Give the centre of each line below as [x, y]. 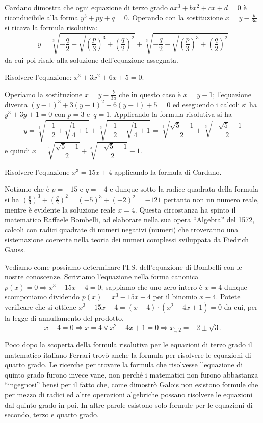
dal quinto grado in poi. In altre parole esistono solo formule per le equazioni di [129, 404]
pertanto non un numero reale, [211, 199]
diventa [16, 104]
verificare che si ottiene [41, 306]
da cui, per [241, 306]
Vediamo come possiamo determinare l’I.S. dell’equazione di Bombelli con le [123, 266]
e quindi [17, 150]
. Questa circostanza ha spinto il [185, 209]
